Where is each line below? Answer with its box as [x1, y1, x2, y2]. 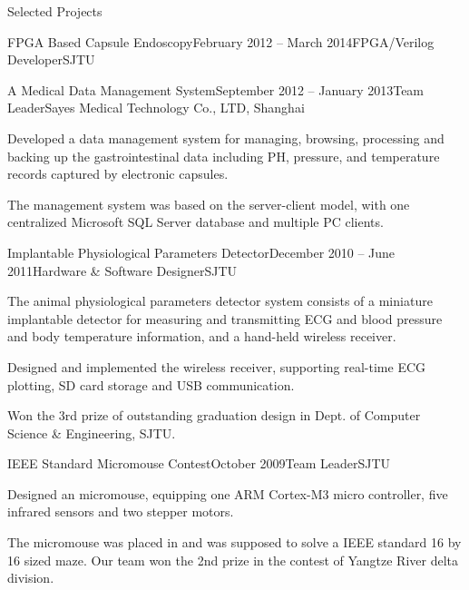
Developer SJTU [7, 50, 95, 69]
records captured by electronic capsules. [7, 164, 229, 183]
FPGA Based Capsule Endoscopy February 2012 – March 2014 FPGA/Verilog [7, 32, 435, 51]
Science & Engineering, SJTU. [7, 423, 176, 442]
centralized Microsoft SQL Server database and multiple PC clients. [7, 212, 384, 231]
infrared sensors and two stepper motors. [7, 502, 234, 521]
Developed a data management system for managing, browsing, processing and [7, 128, 445, 147]
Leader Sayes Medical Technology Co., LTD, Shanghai [7, 98, 305, 117]
